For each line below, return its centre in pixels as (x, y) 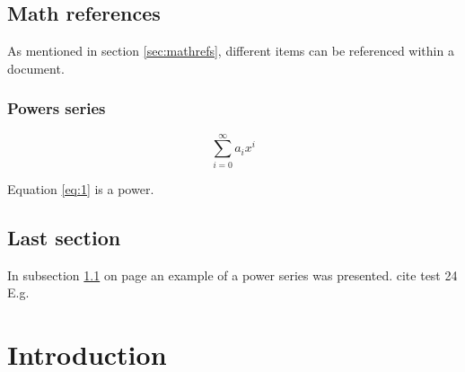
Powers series (57, 108)
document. (36, 68)
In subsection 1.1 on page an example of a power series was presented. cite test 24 (232, 275)
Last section (64, 237)
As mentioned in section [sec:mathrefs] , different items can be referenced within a (231, 51)
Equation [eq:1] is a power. (81, 188)
